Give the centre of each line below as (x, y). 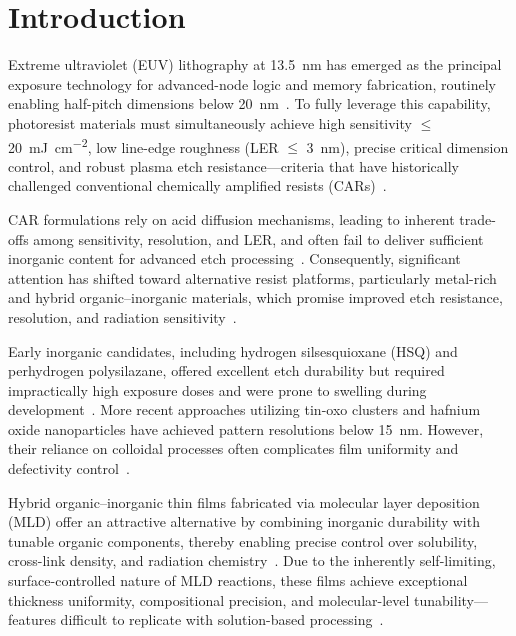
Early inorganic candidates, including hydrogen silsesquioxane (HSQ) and (233, 350)
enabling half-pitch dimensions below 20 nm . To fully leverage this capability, (249, 103)
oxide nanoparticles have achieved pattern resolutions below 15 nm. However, (246, 428)
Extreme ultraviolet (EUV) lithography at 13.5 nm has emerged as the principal (255, 64)
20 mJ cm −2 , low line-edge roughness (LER (143, 145)
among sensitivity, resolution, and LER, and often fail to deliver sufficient (258, 238)
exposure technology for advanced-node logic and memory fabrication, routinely (252, 83)
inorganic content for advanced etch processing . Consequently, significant (234, 258)
